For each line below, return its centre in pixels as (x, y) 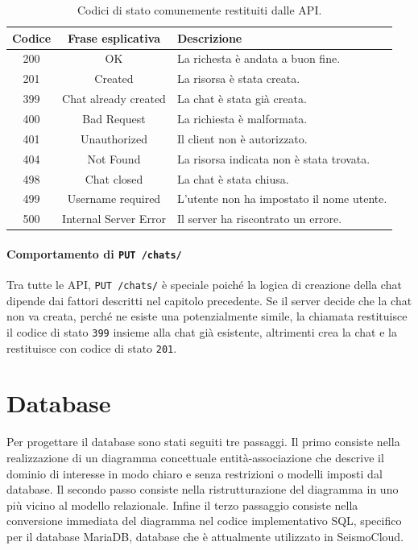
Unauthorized (114, 138)
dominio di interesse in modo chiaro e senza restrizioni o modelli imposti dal (195, 473)
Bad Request (114, 118)
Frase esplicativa (114, 37)
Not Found (114, 158)
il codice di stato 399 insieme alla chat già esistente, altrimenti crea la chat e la (202, 331)
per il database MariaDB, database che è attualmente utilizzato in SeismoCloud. (205, 536)
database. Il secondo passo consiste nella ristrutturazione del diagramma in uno (203, 489)
